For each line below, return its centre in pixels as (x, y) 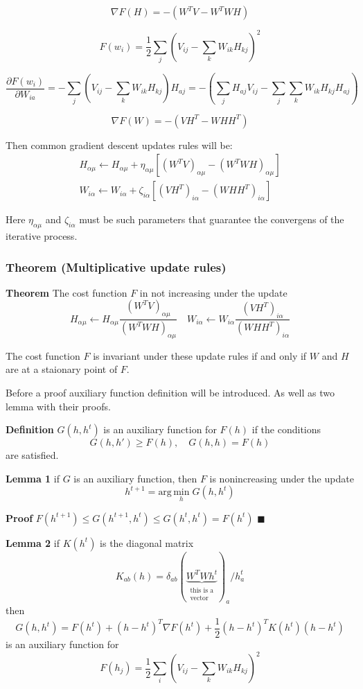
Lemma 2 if (33, 542)
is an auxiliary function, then (135, 478)
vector (199, 598)
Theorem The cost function (67, 292)
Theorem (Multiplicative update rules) (116, 267)
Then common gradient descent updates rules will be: (119, 145)
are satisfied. (32, 455)
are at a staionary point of (62, 369)
